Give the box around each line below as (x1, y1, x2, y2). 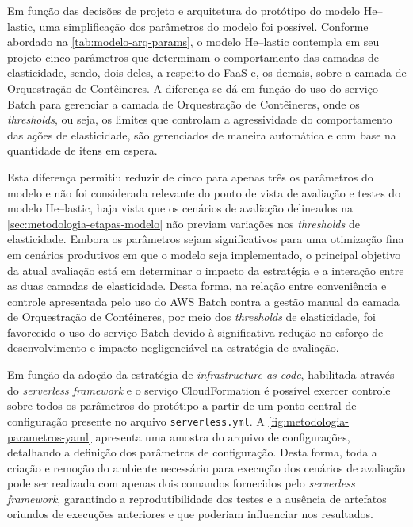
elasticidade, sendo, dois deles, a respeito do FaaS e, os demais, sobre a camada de (7, 64, 407, 81)
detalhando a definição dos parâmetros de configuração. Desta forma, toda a (7, 444, 377, 460)
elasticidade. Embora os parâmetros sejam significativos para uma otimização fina (7, 231, 404, 247)
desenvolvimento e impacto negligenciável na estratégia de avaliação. (7, 339, 339, 356)
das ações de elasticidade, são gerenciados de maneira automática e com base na (7, 126, 396, 143)
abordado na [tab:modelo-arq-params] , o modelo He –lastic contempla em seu (7, 33, 380, 50)
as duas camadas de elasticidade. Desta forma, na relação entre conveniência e (7, 277, 387, 294)
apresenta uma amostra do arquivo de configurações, (95, 428, 350, 445)
